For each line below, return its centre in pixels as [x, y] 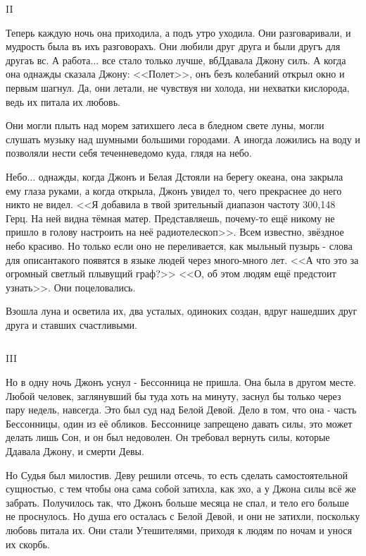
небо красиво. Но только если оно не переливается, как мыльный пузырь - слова [179, 245]
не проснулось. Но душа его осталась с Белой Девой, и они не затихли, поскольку [183, 516]
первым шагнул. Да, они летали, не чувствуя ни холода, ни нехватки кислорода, [178, 87]
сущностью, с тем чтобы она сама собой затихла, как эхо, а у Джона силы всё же [181, 489]
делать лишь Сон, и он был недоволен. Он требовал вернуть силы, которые [168, 437]
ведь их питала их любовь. [63, 101]
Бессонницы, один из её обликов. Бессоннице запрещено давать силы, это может [179, 423]
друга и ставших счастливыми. [71, 324]
